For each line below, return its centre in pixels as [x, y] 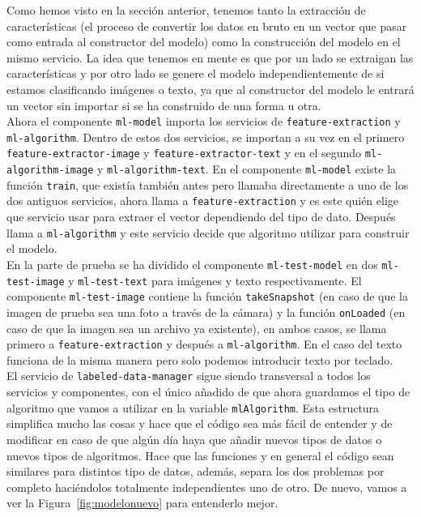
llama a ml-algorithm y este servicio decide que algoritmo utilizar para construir [208, 232]
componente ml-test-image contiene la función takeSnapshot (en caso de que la [207, 296]
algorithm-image [50, 171]
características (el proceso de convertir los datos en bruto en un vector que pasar [207, 26]
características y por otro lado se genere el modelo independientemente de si [196, 73]
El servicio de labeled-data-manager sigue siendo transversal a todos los [189, 376]
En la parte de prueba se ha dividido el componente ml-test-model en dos [192, 264]
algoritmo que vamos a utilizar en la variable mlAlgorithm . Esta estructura [193, 407]
